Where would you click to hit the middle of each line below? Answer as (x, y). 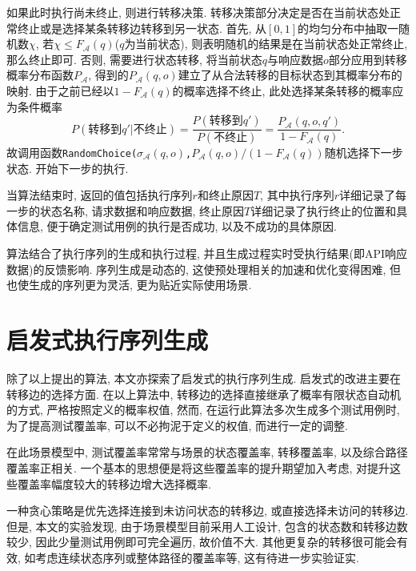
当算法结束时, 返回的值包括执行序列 (100, 195)
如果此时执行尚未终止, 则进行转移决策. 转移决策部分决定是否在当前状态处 (198, 12)
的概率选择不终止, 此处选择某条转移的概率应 (288, 90)
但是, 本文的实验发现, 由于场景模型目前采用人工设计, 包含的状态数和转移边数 (207, 526)
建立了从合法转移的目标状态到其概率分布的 (290, 75)
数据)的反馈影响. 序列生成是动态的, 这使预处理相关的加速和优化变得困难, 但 (204, 269)
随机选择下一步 (364, 153)
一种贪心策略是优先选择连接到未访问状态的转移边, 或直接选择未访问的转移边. (208, 511)
